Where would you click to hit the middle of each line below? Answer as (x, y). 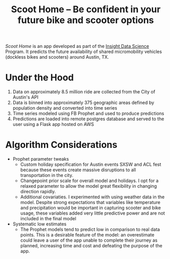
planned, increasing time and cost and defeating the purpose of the (91, 246)
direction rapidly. (38, 192)
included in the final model (48, 219)
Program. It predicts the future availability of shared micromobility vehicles (84, 51)
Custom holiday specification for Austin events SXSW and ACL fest (91, 165)
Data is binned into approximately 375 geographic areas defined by (83, 102)
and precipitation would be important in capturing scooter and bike (91, 208)
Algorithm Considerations (61, 145)
